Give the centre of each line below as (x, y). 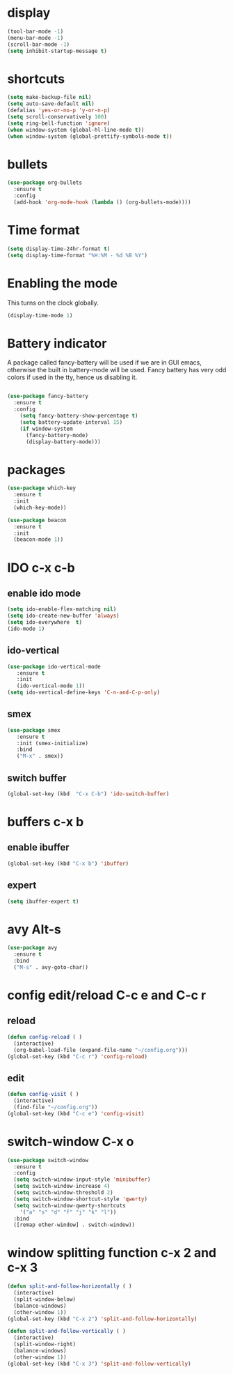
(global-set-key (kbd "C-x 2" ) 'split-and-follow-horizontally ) (102, 1319)
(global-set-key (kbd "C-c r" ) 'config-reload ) (78, 1056)
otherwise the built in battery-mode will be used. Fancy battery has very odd (117, 370)
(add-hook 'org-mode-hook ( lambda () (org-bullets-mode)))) (102, 203)
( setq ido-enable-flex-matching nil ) (62, 609)
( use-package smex (34, 730)
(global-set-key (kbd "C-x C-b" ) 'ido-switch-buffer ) (88, 794)
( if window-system (46, 429)
